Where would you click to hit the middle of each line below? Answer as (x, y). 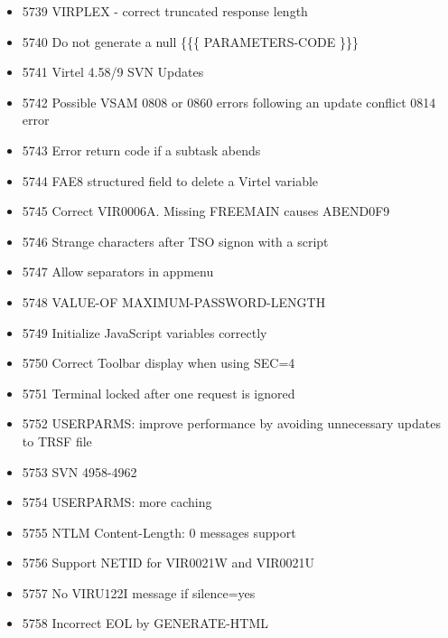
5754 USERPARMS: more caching (117, 502)
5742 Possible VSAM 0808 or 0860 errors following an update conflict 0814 (229, 102)
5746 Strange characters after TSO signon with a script (175, 241)
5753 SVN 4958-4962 (79, 471)
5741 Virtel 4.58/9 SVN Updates (113, 72)
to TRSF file (57, 441)
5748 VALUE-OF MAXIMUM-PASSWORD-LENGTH (174, 301)
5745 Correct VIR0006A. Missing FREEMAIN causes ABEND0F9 (206, 211)
